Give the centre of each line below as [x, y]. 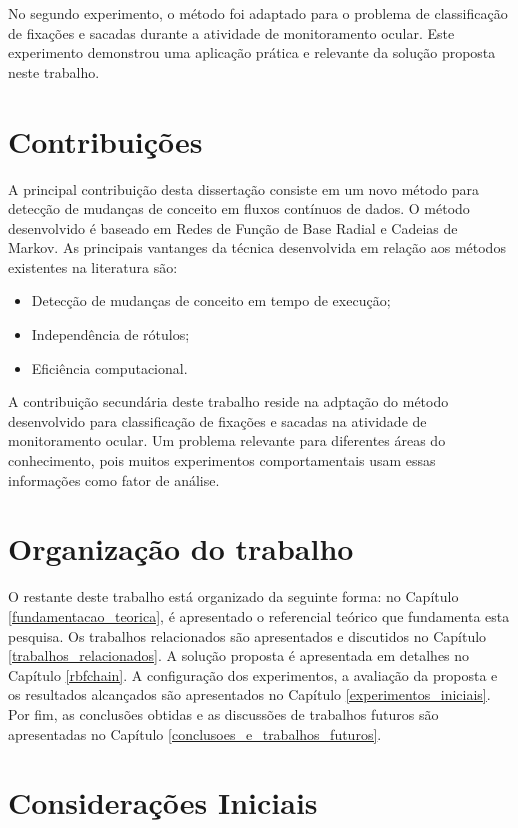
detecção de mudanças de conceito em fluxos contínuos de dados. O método [239, 208]
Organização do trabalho [181, 548]
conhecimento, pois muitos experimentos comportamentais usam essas [222, 460]
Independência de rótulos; [110, 334]
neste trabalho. [54, 71]
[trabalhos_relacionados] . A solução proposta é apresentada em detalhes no [239, 655]
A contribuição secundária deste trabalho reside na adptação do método [228, 401]
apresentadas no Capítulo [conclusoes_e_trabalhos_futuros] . [195, 733]
